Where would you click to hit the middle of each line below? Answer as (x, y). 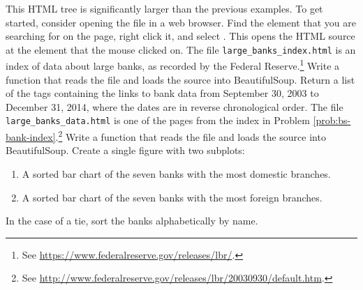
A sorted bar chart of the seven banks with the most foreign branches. (172, 197)
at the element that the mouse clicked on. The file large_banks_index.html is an (181, 49)
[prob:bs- (332, 120)
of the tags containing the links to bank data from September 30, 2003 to (162, 93)
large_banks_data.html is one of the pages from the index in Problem (158, 120)
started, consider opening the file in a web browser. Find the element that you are (181, 22)
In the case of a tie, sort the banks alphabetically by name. (132, 221)
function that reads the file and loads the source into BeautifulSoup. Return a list (180, 79)
